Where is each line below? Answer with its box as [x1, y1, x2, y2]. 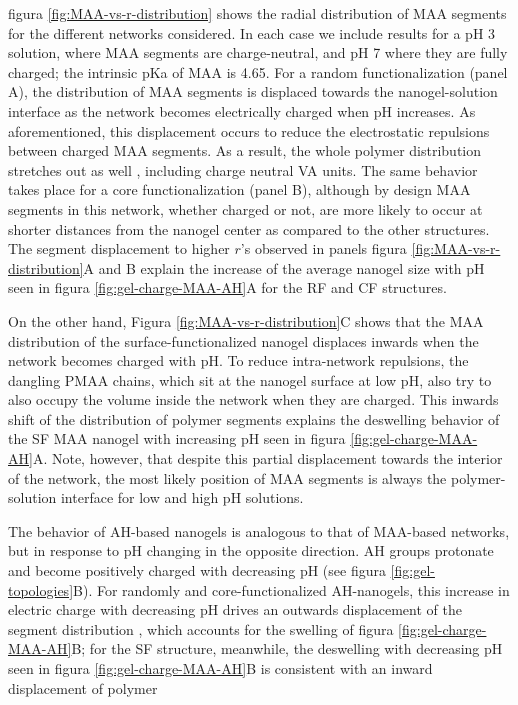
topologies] [8, 579, 74, 600]
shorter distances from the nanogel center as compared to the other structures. [8, 218, 490, 239]
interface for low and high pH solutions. [60, 487, 304, 508]
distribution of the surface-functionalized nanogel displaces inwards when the [8, 330, 479, 351]
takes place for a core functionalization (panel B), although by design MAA [8, 179, 471, 200]
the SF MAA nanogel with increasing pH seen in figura [8, 428, 346, 449]
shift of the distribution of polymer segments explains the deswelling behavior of [8, 408, 500, 429]
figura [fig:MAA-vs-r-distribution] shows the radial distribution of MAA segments [8, 3, 507, 23]
